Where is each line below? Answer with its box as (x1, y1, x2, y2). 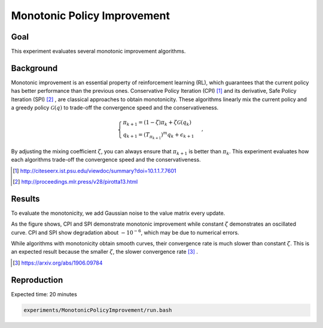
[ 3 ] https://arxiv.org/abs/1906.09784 (13, 259, 103, 266)
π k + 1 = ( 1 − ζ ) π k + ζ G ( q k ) (123, 119, 191, 127)
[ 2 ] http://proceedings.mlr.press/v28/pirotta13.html (13, 178, 138, 185)
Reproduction (11, 275, 63, 285)
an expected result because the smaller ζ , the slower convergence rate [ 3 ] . (11, 248, 199, 256)
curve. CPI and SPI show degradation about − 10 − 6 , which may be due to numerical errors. (11, 228, 239, 236)
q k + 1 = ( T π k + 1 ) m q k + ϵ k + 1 (123, 130, 194, 140)
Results (11, 193, 40, 204)
